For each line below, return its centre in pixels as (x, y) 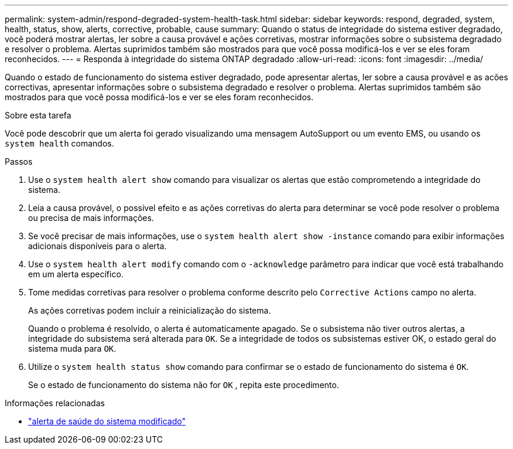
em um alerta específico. (76, 274)
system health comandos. (59, 143)
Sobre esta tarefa (38, 115)
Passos (19, 161)
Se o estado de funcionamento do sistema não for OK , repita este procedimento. (184, 385)
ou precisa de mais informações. (91, 218)
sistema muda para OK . (72, 348)
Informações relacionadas (55, 403)
